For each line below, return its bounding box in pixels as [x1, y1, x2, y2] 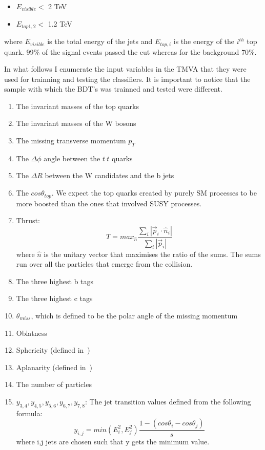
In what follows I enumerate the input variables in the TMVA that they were [4, 63, 247, 74]
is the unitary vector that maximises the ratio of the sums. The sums [44, 248, 261, 259]
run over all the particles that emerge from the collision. [16, 259, 193, 269]
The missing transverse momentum [16, 135, 126, 146]
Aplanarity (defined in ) [16, 361, 93, 372]
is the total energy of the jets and [47, 36, 153, 47]
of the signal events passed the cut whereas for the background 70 [42, 46, 249, 57]
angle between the [44, 153, 100, 163]
